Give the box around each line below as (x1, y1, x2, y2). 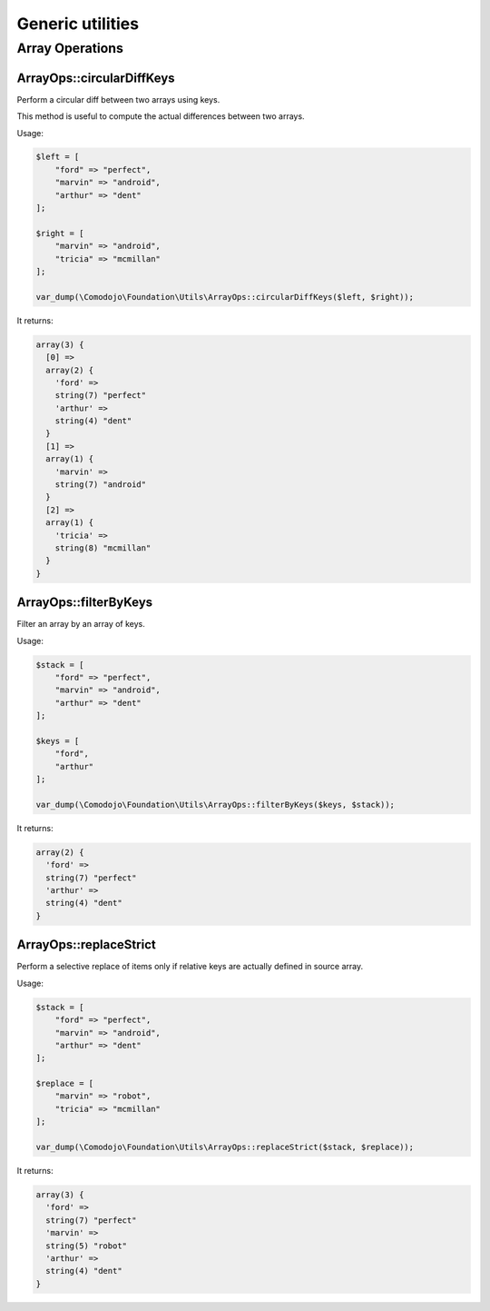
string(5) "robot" (45, 1240, 127, 1251)
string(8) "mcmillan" (54, 543, 152, 553)
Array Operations (16, 40, 124, 56)
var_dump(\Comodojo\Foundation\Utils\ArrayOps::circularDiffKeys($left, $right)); (35, 292, 415, 302)
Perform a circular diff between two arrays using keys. (16, 94, 220, 104)
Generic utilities (16, 14, 140, 34)
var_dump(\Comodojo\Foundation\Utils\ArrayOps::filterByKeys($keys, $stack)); (35, 800, 395, 809)
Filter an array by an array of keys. (16, 619, 145, 630)
